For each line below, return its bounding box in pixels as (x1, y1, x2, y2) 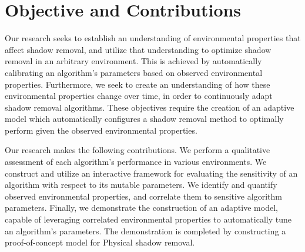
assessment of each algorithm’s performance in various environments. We (5, 155, 267, 168)
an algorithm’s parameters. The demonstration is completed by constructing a (5, 224, 286, 237)
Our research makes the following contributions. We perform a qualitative (5, 144, 270, 156)
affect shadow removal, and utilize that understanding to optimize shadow (5, 43, 272, 55)
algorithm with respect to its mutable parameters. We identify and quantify (5, 178, 277, 191)
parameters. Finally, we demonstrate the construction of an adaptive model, (5, 201, 278, 214)
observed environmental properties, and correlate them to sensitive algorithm (5, 190, 282, 202)
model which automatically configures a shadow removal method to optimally (5, 112, 284, 125)
